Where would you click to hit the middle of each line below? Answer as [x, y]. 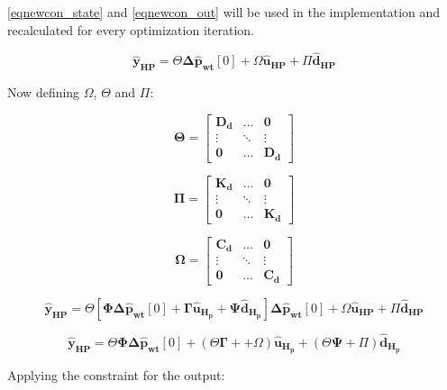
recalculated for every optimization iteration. [131, 29]
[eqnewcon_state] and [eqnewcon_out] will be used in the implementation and [224, 12]
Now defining [44, 92]
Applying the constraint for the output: [116, 374]
